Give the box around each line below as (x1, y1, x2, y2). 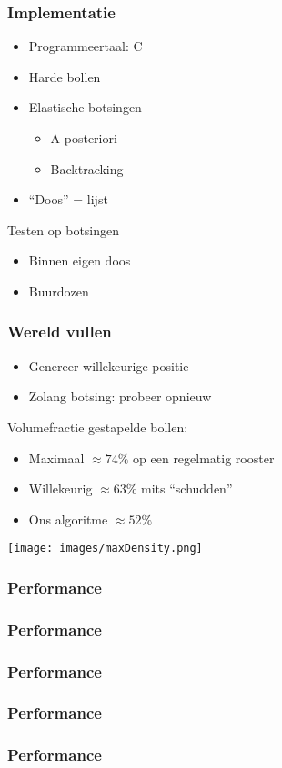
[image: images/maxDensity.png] (7, 542, 203, 555)
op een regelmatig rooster (133, 448, 275, 467)
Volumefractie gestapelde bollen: (7, 417, 188, 436)
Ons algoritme (28, 509, 108, 528)
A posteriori (50, 129, 117, 147)
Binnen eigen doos (28, 251, 131, 270)
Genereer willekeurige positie (28, 356, 189, 375)
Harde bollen (28, 67, 101, 86)
